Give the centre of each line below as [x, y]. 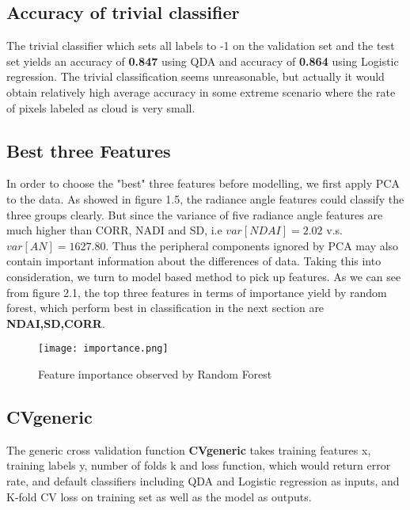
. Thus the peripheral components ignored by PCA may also [252, 245]
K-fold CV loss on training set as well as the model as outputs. [159, 496]
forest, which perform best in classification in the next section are [165, 308]
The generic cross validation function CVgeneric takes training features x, [189, 449]
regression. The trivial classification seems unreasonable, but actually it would [196, 76]
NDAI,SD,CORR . [56, 323]
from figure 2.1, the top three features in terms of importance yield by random [197, 292]
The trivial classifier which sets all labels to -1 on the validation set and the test [201, 46]
